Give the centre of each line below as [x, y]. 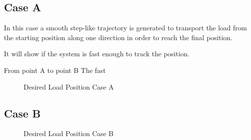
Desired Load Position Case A [69, 86]
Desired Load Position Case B [69, 133]
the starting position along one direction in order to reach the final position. [118, 37]
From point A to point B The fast [55, 70]
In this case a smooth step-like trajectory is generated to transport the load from [125, 28]
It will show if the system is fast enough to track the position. [97, 54]
